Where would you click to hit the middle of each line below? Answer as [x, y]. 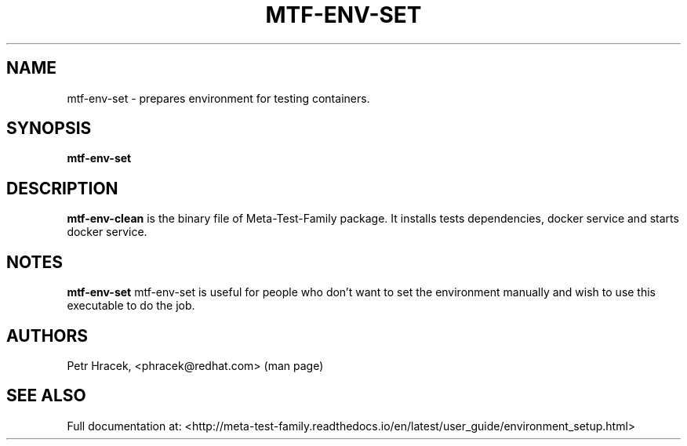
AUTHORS [47, 335]
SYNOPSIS [49, 129]
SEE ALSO [46, 396]
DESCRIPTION [62, 188]
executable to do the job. [131, 306]
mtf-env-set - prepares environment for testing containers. [218, 98]
